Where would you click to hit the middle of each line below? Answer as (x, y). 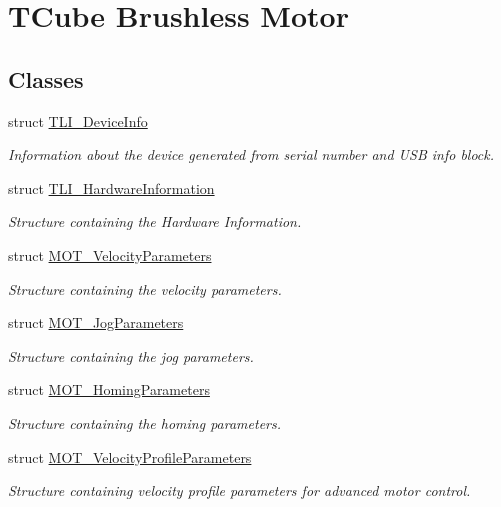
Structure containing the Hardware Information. (155, 221)
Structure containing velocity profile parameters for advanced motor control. (239, 490)
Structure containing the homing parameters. (145, 422)
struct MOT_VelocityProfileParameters (130, 456)
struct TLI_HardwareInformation (111, 187)
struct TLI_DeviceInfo (78, 120)
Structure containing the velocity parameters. (145, 288)
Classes (46, 78)
